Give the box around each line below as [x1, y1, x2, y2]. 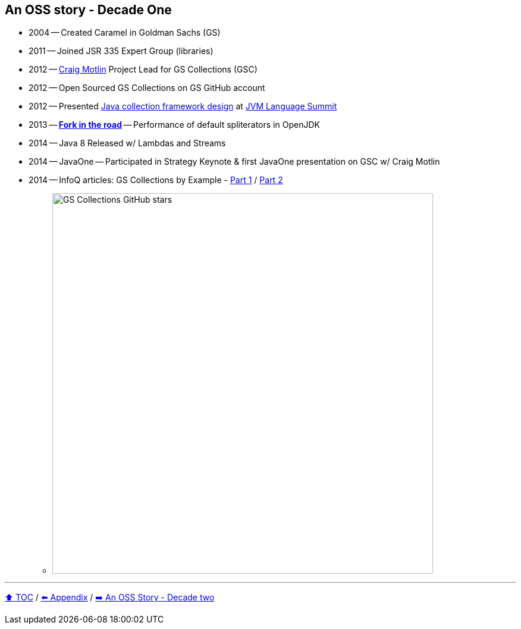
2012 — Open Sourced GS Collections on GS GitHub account [29, 83, 265, 93]
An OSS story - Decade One [5, 2, 172, 17]
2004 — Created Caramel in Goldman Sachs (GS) [29, 27, 221, 38]
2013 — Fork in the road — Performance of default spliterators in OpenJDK [29, 119, 320, 130]
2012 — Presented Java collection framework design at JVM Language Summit [29, 101, 337, 112]
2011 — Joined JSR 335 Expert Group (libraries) [29, 46, 214, 56]
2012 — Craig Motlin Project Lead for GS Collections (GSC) [29, 64, 258, 75]
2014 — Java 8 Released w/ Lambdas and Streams [29, 138, 226, 149]
